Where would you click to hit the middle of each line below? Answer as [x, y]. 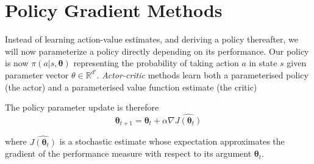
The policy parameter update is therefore [82, 107]
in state [263, 63]
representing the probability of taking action [156, 63]
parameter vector [37, 74]
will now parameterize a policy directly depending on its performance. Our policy [157, 51]
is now [17, 63]
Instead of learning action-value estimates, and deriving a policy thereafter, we [152, 39]
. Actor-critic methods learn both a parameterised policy [202, 74]
